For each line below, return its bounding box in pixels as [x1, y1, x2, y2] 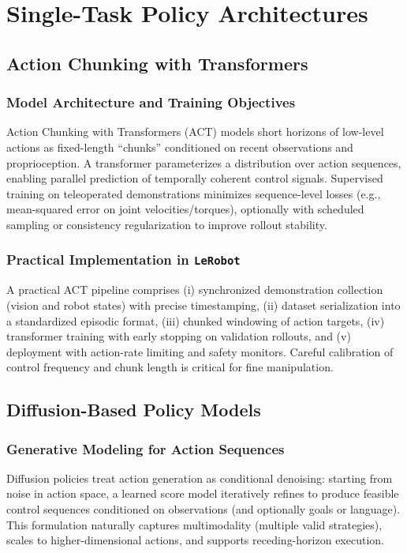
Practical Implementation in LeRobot [6, 250, 241, 269]
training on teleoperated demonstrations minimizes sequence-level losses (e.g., [6, 185, 381, 201]
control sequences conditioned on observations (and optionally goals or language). [6, 501, 401, 517]
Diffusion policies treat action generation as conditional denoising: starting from [6, 469, 393, 486]
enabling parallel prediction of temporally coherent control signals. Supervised [6, 170, 383, 186]
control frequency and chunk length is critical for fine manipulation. [6, 359, 334, 375]
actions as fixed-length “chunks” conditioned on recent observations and [6, 138, 353, 155]
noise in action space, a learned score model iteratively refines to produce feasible [6, 485, 399, 502]
